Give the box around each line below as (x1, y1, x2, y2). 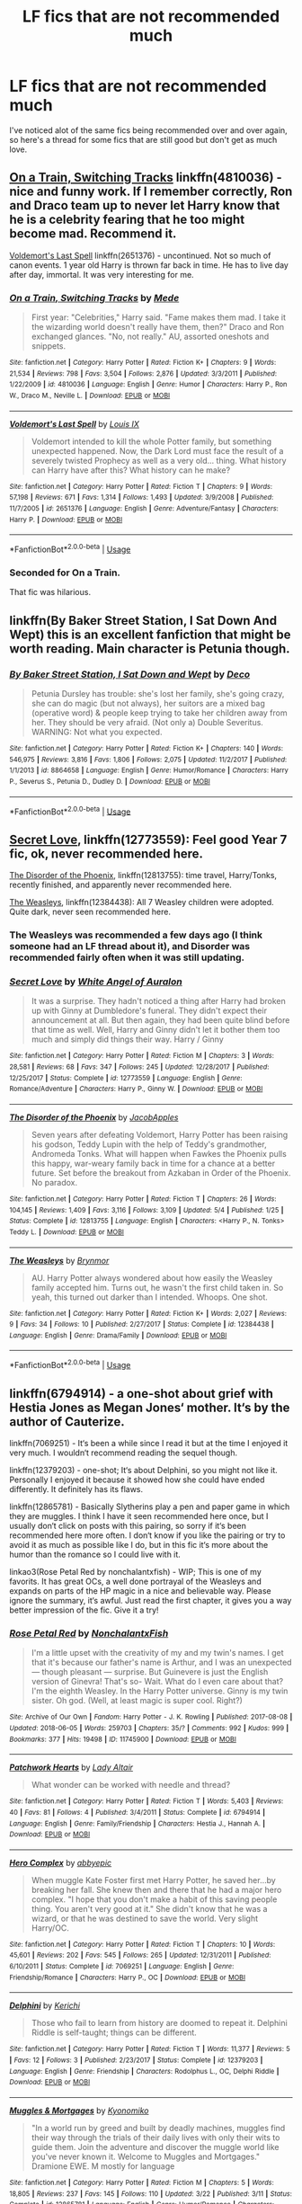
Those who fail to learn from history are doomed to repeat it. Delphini (31, 2018, 288, 2029)
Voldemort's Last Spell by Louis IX (9, 418, 139, 429)
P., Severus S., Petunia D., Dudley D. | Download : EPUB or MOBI (9, 777, 211, 786)
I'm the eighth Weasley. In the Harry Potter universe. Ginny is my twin (31, 1685, 289, 1696)
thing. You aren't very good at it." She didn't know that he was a (31, 1903, 268, 1914)
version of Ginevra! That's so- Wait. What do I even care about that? (31, 1676, 284, 1687)
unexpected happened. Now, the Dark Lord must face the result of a (31, 445, 284, 456)
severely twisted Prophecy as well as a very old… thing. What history (31, 455, 287, 466)
